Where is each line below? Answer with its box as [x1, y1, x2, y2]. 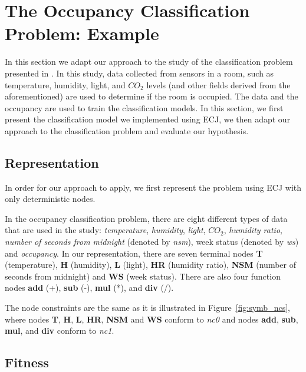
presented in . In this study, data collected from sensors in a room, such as [5, 67, 274, 79]
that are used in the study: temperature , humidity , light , [5, 224, 206, 236]
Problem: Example [5, 21, 159, 45]
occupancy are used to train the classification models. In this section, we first [5, 101, 284, 114]
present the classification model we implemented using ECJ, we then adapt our [5, 113, 291, 125]
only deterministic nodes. [5, 192, 96, 205]
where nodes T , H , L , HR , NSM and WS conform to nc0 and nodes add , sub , [5, 313, 298, 325]
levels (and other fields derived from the [146, 78, 291, 91]
